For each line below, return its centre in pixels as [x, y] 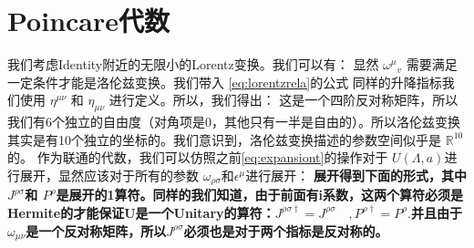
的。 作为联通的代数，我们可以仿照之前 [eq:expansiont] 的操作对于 [198, 157]
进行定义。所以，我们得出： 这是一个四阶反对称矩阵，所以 [283, 100]
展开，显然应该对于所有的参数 [109, 175]
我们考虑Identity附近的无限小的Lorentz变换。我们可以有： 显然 [193, 64]
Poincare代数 [89, 21]
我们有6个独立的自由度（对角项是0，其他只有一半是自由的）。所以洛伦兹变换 [234, 122]
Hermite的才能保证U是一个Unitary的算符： [141, 212]
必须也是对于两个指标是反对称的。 [286, 230]
